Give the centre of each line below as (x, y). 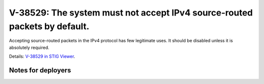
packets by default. (49, 26)
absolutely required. (29, 47)
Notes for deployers (40, 70)
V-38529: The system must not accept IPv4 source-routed (131, 13)
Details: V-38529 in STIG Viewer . (42, 56)
